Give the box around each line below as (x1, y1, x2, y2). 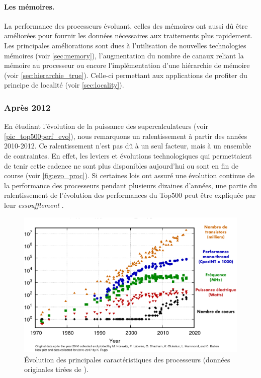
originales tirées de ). (24, 364, 89, 374)
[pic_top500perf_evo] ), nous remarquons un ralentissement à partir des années (4, 130, 247, 141)
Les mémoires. (4, 1, 55, 12)
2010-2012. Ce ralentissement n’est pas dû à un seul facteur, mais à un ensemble (4, 140, 251, 151)
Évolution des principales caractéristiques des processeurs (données (24, 354, 230, 364)
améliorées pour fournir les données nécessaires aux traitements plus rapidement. (4, 30, 253, 41)
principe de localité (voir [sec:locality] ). (4, 80, 124, 90)
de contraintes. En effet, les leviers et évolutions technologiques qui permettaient (4, 150, 252, 161)
